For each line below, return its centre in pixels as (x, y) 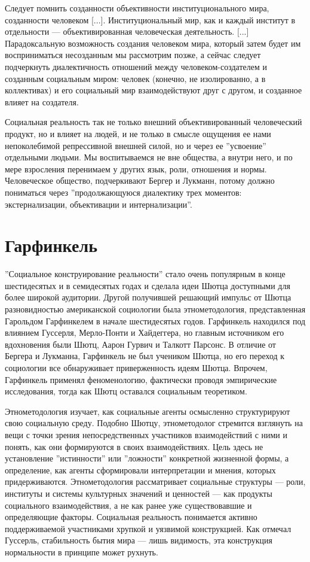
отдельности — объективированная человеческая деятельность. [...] (127, 31)
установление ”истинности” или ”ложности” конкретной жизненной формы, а (147, 458)
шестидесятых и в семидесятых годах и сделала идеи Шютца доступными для (148, 285)
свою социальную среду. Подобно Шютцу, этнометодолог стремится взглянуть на (154, 423)
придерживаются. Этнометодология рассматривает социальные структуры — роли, (155, 482)
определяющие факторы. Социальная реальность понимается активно (131, 517)
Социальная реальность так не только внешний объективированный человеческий (154, 122)
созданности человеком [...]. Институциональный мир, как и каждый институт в (150, 19)
